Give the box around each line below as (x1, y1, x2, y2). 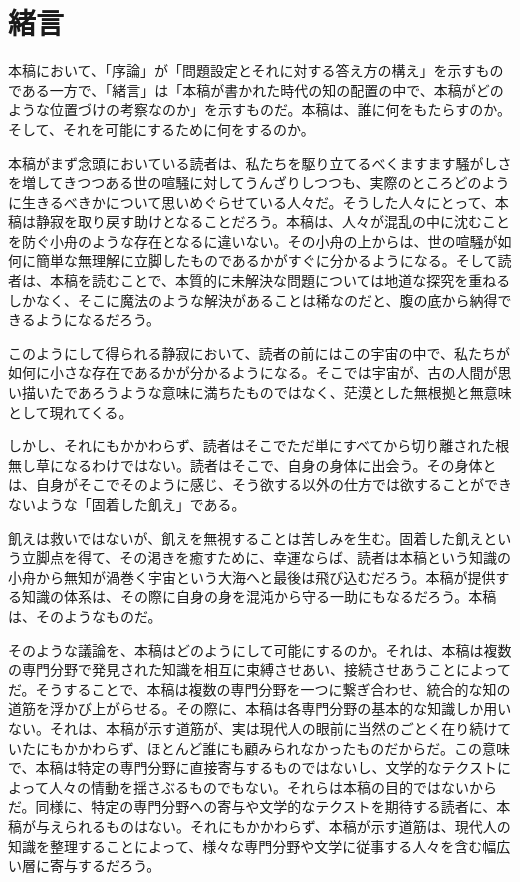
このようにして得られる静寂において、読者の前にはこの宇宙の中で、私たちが (8, 342, 510, 363)
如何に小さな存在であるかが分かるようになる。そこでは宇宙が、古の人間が (8, 362, 498, 383)
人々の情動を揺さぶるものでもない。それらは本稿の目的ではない (48, 776, 469, 797)
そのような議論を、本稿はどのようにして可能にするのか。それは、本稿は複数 (8, 639, 512, 660)
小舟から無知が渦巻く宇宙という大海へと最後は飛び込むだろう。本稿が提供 (8, 566, 496, 587)
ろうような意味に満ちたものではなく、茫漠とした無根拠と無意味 (91, 382, 512, 403)
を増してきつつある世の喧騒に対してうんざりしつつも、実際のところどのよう (8, 172, 510, 193)
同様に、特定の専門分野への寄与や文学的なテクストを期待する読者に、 (35, 796, 497, 817)
